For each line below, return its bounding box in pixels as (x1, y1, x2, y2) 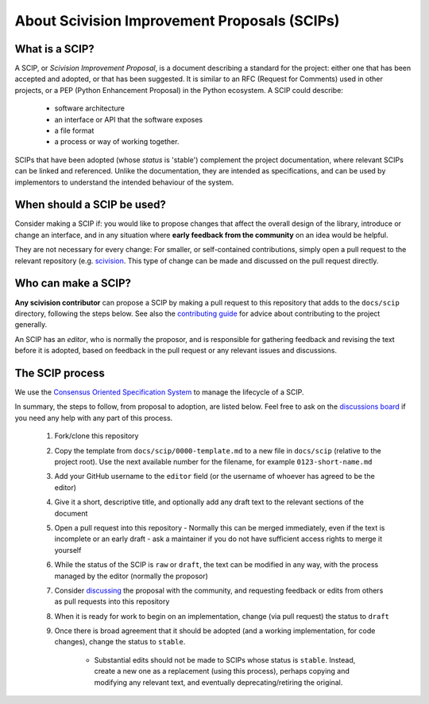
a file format (54, 126, 95, 135)
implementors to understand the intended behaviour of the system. (14, 177, 234, 187)
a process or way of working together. (54, 137, 180, 146)
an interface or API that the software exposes (54, 115, 203, 124)
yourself (54, 545, 82, 554)
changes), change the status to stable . (54, 637, 186, 647)
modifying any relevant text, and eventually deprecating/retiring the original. (94, 677, 343, 687)
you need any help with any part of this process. (14, 413, 173, 422)
